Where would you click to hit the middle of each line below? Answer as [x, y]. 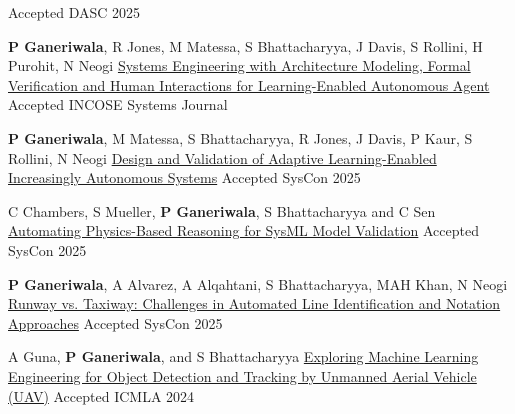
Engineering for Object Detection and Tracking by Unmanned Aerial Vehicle [242, 375]
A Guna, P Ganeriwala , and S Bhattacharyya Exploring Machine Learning [243, 356]
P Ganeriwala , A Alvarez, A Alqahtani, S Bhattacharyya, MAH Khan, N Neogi [258, 283]
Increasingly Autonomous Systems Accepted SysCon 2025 [184, 177]
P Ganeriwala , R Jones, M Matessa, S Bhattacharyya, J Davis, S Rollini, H [245, 45]
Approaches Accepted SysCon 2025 [115, 322]
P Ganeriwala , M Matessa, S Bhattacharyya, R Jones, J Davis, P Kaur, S [240, 137]
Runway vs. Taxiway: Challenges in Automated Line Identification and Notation [254, 303]
